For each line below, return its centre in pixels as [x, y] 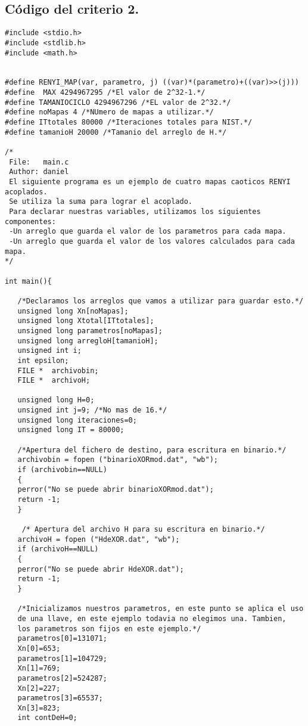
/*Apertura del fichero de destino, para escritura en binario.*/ [152, 450]
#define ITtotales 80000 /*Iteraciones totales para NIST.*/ [129, 122]
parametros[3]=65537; [60, 698]
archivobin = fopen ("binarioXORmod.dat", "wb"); [118, 460]
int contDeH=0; [47, 718]
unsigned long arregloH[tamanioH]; [88, 341]
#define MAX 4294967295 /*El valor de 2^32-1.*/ [105, 93]
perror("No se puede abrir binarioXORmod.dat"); [116, 490]
